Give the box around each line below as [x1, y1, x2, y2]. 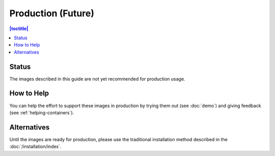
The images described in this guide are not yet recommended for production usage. [9, 75, 185, 82]
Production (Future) [9, 8, 94, 19]
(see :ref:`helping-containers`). [9, 110, 74, 116]
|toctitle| [9, 25, 29, 32]
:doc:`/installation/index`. [9, 143, 62, 150]
